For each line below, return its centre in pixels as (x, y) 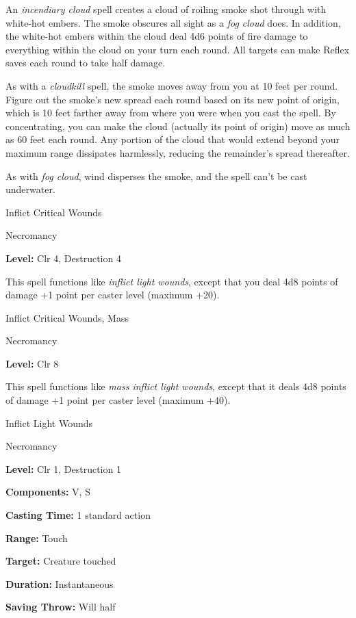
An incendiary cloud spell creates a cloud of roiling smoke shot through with (166, 9)
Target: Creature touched (61, 561)
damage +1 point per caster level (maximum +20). (113, 295)
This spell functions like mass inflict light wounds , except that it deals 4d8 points (176, 386)
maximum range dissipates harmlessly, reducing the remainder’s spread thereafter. (178, 152)
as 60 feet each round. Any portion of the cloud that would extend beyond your (173, 139)
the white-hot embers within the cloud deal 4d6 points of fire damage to (157, 36)
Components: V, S (48, 492)
